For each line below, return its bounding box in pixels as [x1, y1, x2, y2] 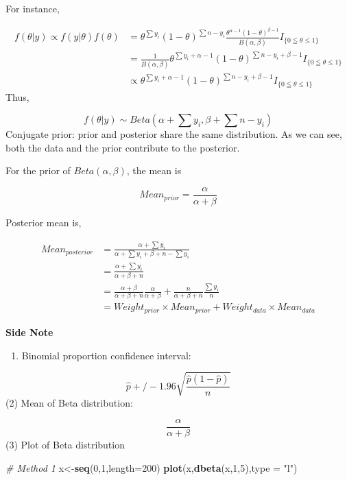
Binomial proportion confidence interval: [21, 348, 191, 362]
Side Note [5, 324, 53, 339]
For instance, [5, 1, 60, 15]
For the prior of [5, 163, 71, 178]
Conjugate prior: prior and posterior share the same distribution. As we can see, [5, 127, 342, 141]
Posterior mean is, [5, 215, 82, 230]
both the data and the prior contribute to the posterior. [5, 140, 240, 154]
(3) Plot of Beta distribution [5, 437, 125, 452]
